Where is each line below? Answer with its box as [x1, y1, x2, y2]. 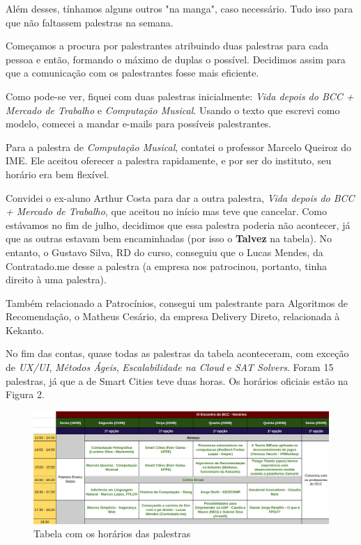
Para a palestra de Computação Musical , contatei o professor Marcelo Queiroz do [6, 139, 352, 154]
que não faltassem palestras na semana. [6, 15, 174, 29]
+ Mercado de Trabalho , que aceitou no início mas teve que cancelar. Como [6, 204, 328, 219]
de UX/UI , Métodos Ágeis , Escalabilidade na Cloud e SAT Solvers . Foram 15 [6, 360, 334, 374]
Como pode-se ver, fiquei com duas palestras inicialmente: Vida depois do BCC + [6, 88, 354, 103]
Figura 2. [6, 387, 45, 402]
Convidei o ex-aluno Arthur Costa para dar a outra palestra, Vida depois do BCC [6, 190, 355, 205]
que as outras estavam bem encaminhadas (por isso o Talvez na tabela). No [6, 231, 332, 246]
